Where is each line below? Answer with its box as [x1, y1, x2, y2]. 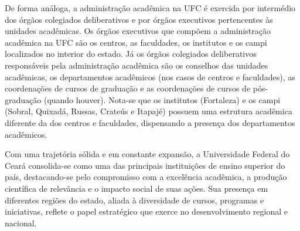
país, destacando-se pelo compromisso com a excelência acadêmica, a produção [5, 171, 287, 183]
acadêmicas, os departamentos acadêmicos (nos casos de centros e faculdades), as [5, 70, 295, 83]
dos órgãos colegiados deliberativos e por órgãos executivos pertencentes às [5, 13, 273, 25]
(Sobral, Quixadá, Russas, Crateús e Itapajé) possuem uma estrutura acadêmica [5, 105, 292, 117]
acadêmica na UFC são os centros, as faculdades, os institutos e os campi [5, 36, 267, 48]
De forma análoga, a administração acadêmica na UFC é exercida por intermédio [5, 2, 296, 13]
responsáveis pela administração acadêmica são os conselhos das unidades [5, 59, 268, 71]
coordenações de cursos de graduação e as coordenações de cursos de [5, 82, 251, 94]
